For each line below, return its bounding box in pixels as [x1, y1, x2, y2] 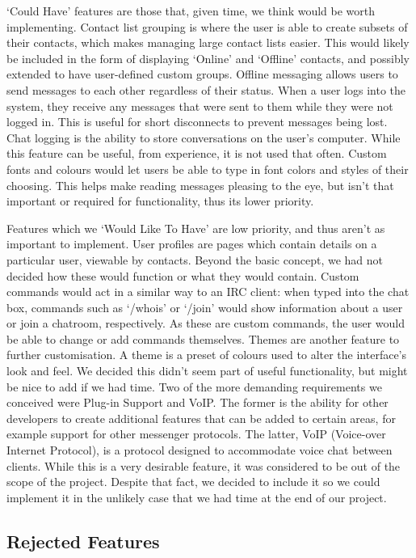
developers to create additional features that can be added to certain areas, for [6, 409, 396, 426]
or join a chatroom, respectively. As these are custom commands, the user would [6, 315, 405, 332]
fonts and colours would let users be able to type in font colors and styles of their [6, 160, 409, 177]
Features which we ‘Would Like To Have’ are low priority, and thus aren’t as [6, 219, 385, 236]
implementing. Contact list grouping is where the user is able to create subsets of [6, 18, 408, 35]
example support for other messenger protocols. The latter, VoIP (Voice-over [6, 425, 386, 442]
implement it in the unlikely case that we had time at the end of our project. [6, 488, 387, 505]
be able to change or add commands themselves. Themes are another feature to [6, 330, 400, 347]
